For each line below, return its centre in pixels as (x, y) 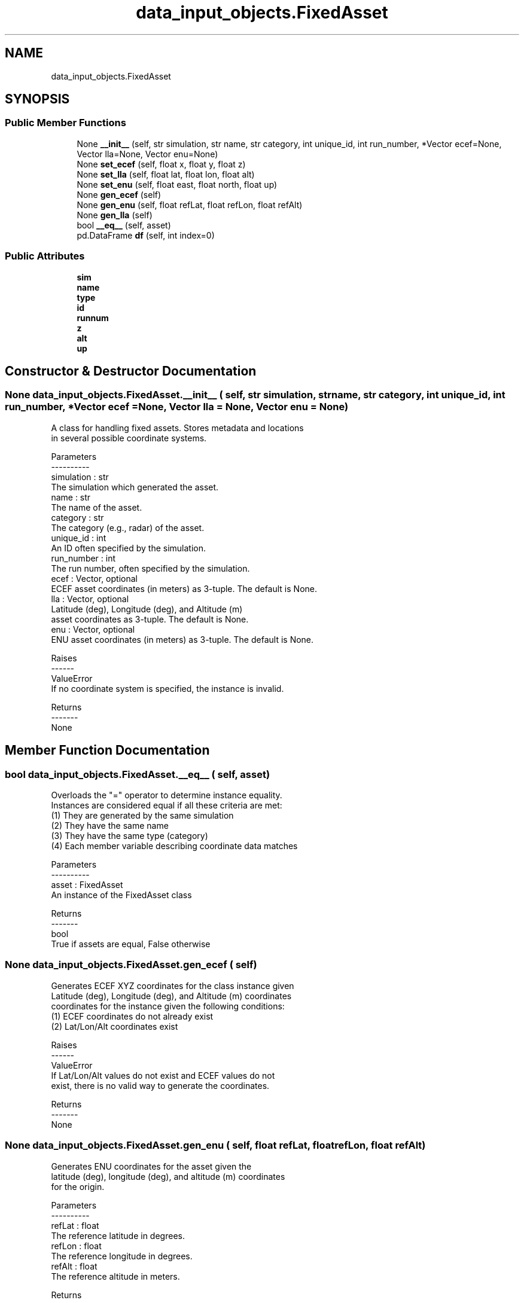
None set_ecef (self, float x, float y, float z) (161, 164)
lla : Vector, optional (90, 599)
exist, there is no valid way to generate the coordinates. (160, 1085)
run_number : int (83, 558)
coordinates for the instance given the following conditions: (168, 1006)
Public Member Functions (65, 123)
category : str (77, 517)
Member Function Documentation (107, 750)
